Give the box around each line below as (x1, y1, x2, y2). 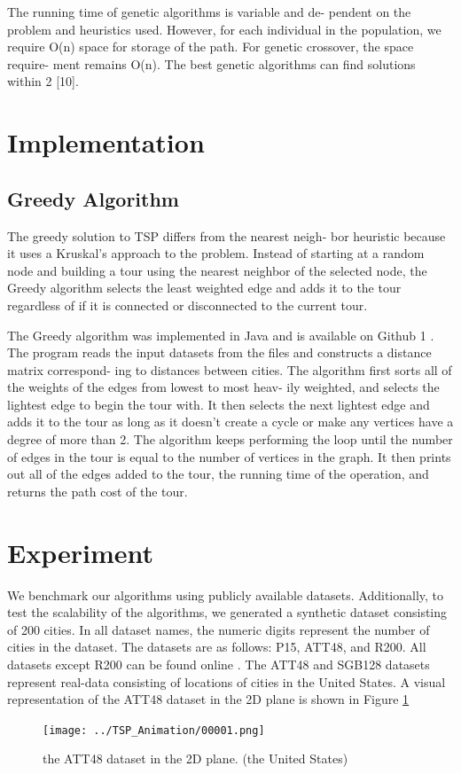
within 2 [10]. (7, 72, 79, 90)
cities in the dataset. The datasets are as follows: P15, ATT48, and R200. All (7, 637, 426, 656)
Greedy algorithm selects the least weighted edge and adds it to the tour (7, 278, 402, 297)
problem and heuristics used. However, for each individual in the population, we (7, 20, 441, 38)
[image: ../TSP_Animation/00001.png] (43, 723, 265, 737)
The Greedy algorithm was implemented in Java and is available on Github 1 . (7, 325, 434, 344)
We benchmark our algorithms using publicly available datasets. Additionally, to (7, 585, 444, 604)
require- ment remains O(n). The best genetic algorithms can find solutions (7, 54, 416, 73)
